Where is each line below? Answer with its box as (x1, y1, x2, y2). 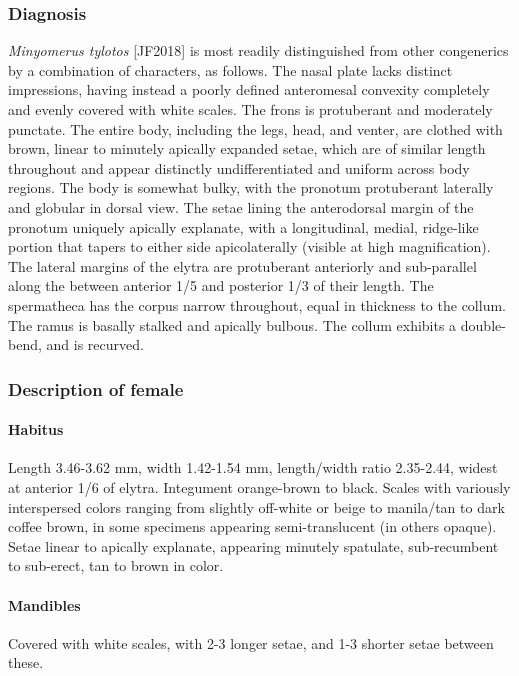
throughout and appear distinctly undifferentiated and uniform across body (8, 157, 470, 178)
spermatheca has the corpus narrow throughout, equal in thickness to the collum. (8, 294, 506, 315)
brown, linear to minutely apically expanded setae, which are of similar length (8, 138, 486, 159)
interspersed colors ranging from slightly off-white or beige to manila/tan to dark (8, 496, 505, 517)
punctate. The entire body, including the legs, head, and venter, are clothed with (8, 118, 503, 139)
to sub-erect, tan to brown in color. (8, 555, 224, 576)
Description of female (8, 376, 184, 401)
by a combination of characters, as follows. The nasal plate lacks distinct (8, 59, 453, 80)
